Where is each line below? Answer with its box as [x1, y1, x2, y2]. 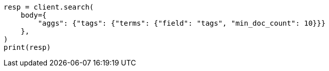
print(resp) [4, 43, 51, 51]
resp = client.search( [4, 3, 94, 11]
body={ [20, 11, 47, 19]
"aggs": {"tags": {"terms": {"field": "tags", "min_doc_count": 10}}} [38, 19, 326, 27]
